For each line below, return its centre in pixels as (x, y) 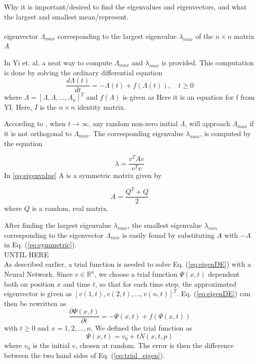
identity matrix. (102, 106)
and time (77, 283)
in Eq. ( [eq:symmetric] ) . (40, 245)
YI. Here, (18, 106)
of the (204, 36)
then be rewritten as (35, 303)
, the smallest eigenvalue (165, 225)
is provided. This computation (208, 62)
